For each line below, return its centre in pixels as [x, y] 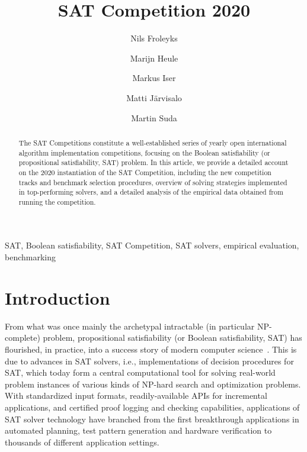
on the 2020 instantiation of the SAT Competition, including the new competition [145, 172]
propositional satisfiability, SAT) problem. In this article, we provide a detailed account [153, 162]
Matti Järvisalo [154, 97]
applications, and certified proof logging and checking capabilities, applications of [152, 407]
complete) [23, 338]
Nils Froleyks [154, 38]
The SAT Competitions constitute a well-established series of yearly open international [153, 142]
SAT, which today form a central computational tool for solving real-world [140, 372]
